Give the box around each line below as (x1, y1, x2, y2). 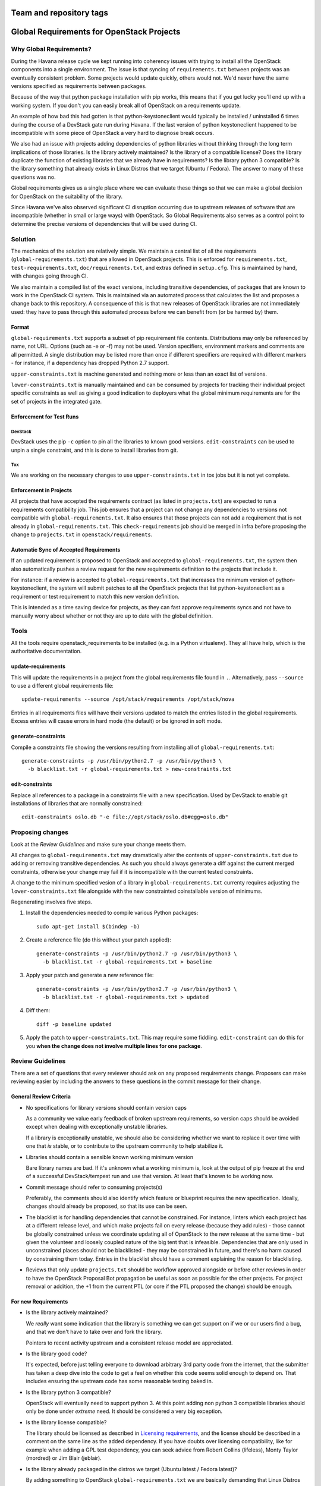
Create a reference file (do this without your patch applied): (26, 936, 172, 943)
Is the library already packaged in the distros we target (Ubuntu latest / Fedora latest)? (26, 1465, 237, 1472)
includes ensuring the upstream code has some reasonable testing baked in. (26, 1378, 213, 1385)
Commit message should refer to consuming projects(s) (26, 1183, 163, 1191)
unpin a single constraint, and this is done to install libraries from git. (11, 446, 178, 454)
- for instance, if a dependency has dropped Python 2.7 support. (11, 360, 169, 367)
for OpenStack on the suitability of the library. (11, 193, 123, 200)
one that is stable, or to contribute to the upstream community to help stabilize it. (26, 1142, 224, 1150)
